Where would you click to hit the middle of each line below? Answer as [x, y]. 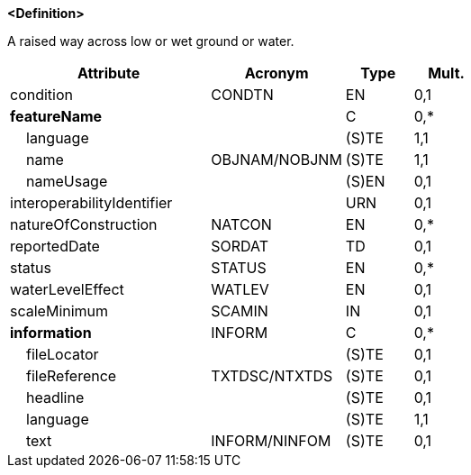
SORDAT [240, 246]
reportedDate [55, 246]
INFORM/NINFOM [271, 441]
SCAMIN [240, 311]
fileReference [72, 376]
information [51, 333]
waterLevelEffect [67, 289]
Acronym [276, 73]
